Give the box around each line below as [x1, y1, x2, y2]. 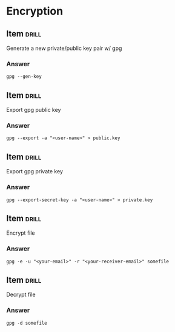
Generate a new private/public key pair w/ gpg [6, 44, 122, 52]
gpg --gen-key [6, 74, 42, 80]
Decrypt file [6, 291, 36, 299]
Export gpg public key [6, 106, 61, 114]
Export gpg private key [6, 168, 64, 175]
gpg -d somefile [6, 320, 47, 326]
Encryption [6, 4, 64, 18]
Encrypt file [6, 229, 35, 237]
